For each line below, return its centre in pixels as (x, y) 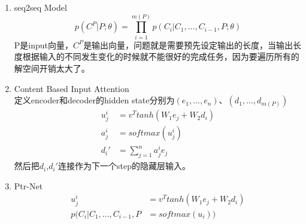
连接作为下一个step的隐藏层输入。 (124, 166)
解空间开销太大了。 (52, 68)
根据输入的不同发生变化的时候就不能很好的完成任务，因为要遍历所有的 (161, 56)
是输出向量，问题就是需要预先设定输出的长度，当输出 (188, 45)
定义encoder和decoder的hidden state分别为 (94, 100)
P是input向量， (44, 45)
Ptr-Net (28, 185)
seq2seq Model (40, 7)
